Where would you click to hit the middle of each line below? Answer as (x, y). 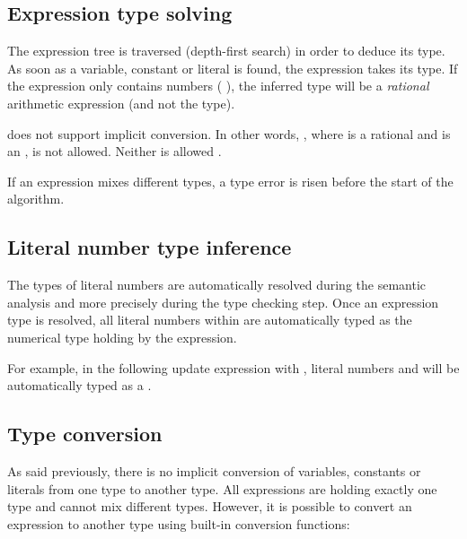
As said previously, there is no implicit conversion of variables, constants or (214, 470)
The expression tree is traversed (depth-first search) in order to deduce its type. (226, 51)
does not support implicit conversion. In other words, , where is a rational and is (229, 133)
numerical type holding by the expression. (122, 337)
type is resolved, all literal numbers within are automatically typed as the (210, 320)
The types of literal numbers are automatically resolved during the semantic (216, 285)
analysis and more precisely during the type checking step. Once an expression (223, 302)
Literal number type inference (150, 247)
